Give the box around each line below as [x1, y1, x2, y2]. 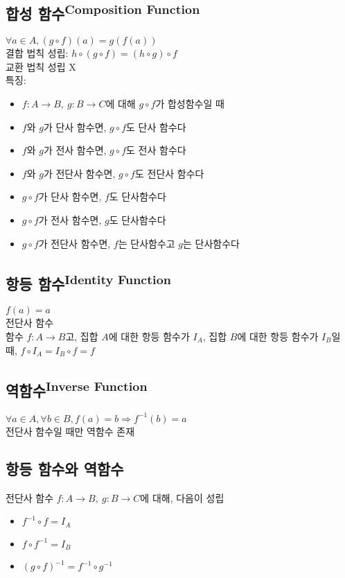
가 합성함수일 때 [155, 96, 224, 110]
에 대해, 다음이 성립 [140, 490, 224, 505]
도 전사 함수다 [126, 143, 186, 157]
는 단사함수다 [183, 236, 240, 250]
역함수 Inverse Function [6, 376, 148, 401]
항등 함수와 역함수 [6, 457, 124, 479]
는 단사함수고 [118, 236, 175, 250]
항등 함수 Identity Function [6, 270, 171, 294]
